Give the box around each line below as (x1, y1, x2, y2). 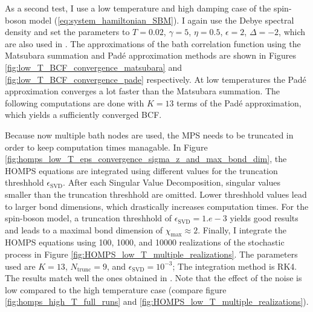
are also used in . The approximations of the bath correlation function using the (5, 37, 301, 50)
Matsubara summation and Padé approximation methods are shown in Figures (5, 49, 297, 62)
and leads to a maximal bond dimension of (5, 223, 163, 236)
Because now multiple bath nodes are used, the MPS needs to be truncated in (5, 128, 294, 141)
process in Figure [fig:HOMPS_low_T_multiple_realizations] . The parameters (5, 248, 298, 261)
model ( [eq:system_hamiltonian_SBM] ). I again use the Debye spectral (29, 13, 294, 26)
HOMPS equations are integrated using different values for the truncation (5, 164, 278, 177)
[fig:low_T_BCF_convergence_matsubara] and (5, 60, 182, 73)
